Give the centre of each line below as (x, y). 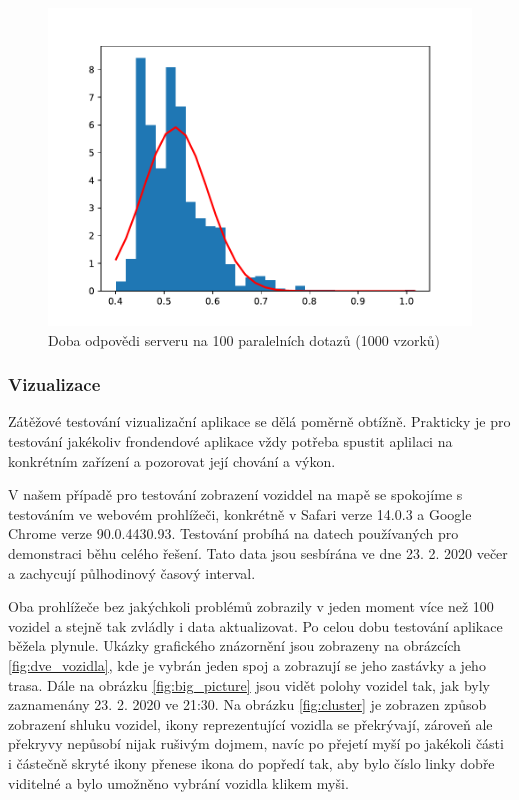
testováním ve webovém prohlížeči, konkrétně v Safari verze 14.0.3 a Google (240, 513)
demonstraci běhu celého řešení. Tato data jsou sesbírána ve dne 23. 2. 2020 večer (258, 552)
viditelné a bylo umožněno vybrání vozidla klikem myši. (178, 782)
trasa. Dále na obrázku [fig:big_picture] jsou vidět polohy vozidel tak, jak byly (249, 684)
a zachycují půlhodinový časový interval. (132, 572)
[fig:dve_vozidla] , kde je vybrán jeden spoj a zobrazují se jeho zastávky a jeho (247, 664)
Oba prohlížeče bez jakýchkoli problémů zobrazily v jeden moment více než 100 (251, 606)
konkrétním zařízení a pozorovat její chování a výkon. (172, 460)
